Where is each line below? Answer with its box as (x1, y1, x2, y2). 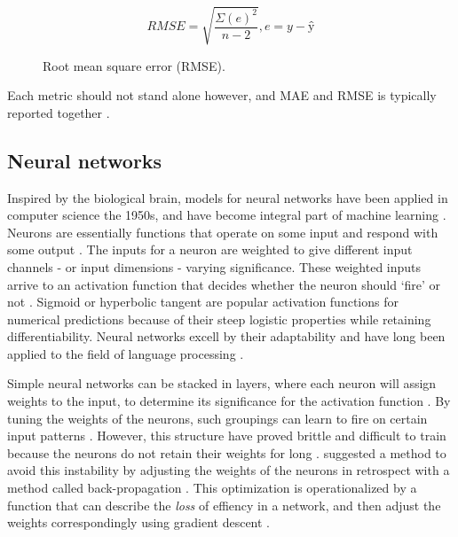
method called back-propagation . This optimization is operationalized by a (7, 479, 417, 497)
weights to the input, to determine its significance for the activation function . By (7, 392, 451, 410)
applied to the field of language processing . (7, 344, 244, 362)
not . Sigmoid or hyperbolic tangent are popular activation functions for (7, 292, 399, 311)
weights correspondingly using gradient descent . (7, 513, 271, 532)
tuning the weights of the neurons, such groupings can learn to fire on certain (7, 409, 428, 427)
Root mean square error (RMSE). (43, 56, 225, 74)
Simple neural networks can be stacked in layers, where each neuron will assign (7, 374, 437, 393)
